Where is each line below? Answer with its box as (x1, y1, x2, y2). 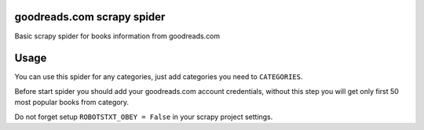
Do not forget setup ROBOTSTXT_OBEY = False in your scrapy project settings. (14, 112, 273, 121)
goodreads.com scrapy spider (14, 10, 166, 23)
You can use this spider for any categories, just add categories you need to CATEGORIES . (14, 72, 303, 81)
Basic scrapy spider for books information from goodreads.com (14, 31, 221, 41)
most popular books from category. (14, 98, 130, 107)
